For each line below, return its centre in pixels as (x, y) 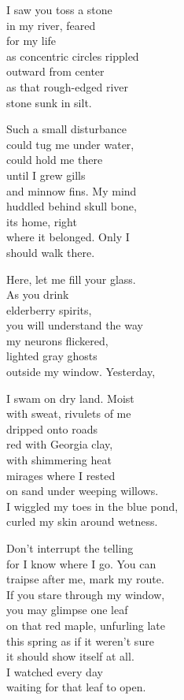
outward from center (55, 71)
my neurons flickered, (57, 340)
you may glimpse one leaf (67, 610)
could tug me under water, (70, 144)
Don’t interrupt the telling (70, 548)
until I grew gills (46, 175)
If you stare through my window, (86, 594)
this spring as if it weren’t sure (80, 640)
